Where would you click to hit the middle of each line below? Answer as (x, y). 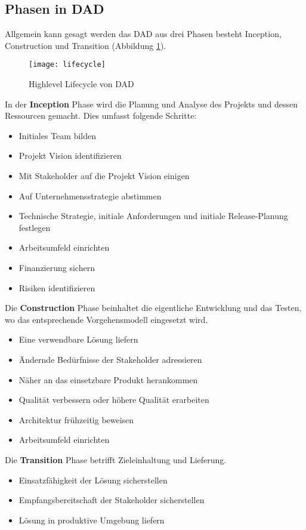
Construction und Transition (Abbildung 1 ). (86, 45)
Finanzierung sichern (57, 267)
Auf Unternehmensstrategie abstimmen (90, 195)
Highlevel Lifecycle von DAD (81, 84)
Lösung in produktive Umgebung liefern (92, 520)
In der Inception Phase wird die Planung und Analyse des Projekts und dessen (151, 104)
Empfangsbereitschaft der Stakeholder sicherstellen (112, 500)
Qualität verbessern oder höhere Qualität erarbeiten (114, 400)
